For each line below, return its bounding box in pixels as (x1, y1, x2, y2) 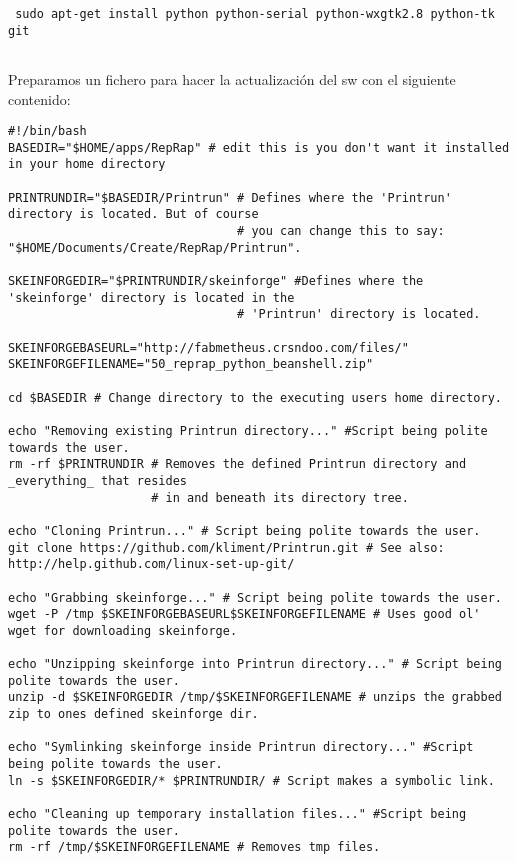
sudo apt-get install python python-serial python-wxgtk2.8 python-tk (15, 7, 495, 21)
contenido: (8, 88, 71, 109)
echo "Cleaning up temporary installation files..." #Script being (8, 807, 467, 822)
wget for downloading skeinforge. (8, 623, 238, 638)
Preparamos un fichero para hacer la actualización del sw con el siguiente (8, 68, 456, 89)
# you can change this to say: (237, 224, 445, 239)
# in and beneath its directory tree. (151, 490, 409, 505)
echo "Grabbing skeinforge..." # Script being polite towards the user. (8, 590, 502, 605)
